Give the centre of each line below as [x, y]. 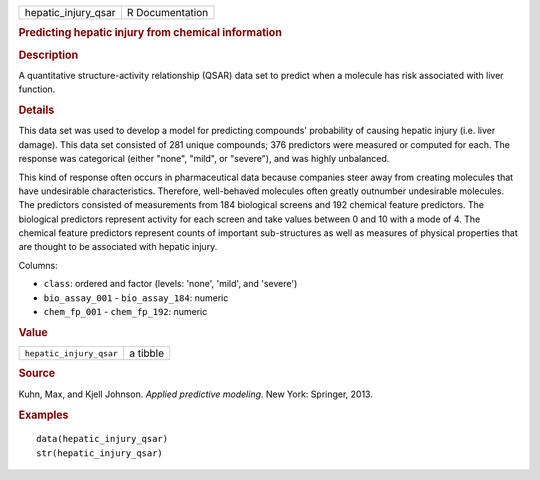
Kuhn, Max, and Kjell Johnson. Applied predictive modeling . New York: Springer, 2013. [196, 394]
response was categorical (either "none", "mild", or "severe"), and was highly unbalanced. [204, 159]
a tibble [146, 353]
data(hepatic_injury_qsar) [102, 439]
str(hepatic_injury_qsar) [100, 453]
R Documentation [167, 12]
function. [37, 89]
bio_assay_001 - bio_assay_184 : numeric [136, 297]
